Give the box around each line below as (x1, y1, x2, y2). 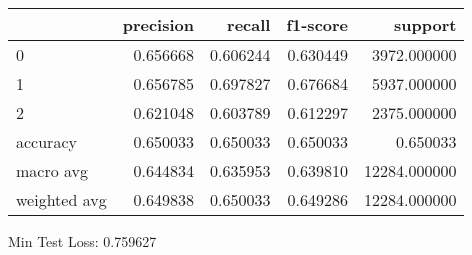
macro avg (16, 159, 89, 182)
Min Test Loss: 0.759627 (8, 231, 157, 251)
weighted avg (16, 188, 107, 211)
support (394, 13, 457, 36)
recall (227, 13, 271, 36)
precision (122, 13, 194, 36)
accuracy (16, 130, 77, 153)
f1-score (286, 13, 349, 36)
